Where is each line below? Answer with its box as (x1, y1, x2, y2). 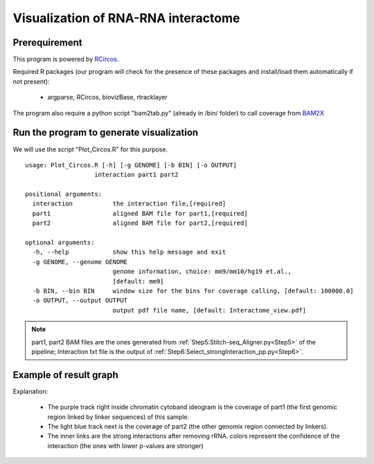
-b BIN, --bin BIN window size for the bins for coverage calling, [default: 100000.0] (32, 287, 354, 295)
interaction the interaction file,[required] (32, 200, 226, 207)
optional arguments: (25, 239, 95, 247)
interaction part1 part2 (94, 171, 179, 179)
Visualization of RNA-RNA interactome (12, 10, 240, 26)
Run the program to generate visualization (12, 127, 199, 138)
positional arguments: (25, 190, 103, 198)
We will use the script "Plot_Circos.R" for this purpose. (12, 145, 168, 154)
